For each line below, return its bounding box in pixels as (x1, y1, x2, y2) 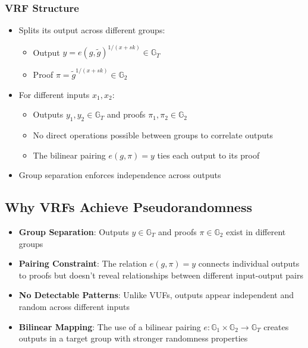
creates (263, 320, 289, 333)
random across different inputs (18, 300, 130, 312)
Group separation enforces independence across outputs (18, 169, 221, 181)
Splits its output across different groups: (18, 24, 165, 36)
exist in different (226, 226, 286, 238)
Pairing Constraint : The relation (18, 257, 147, 270)
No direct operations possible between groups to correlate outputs (33, 129, 274, 141)
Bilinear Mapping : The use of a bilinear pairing (18, 320, 201, 333)
